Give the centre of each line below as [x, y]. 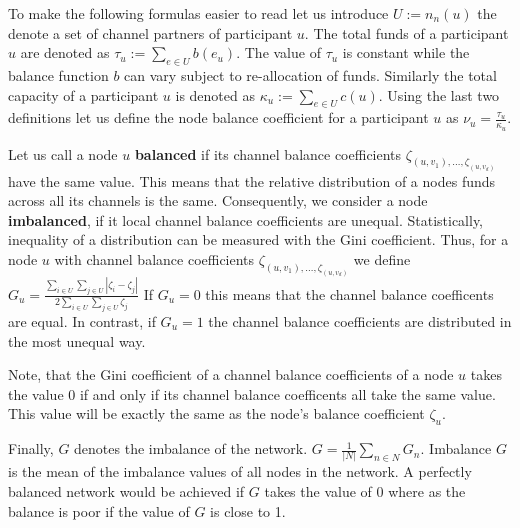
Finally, [31, 448]
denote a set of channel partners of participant [150, 32]
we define [382, 258]
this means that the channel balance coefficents [349, 293]
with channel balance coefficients [154, 258]
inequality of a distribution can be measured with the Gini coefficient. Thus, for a [258, 239]
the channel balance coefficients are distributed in [360, 320]
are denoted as [65, 52]
